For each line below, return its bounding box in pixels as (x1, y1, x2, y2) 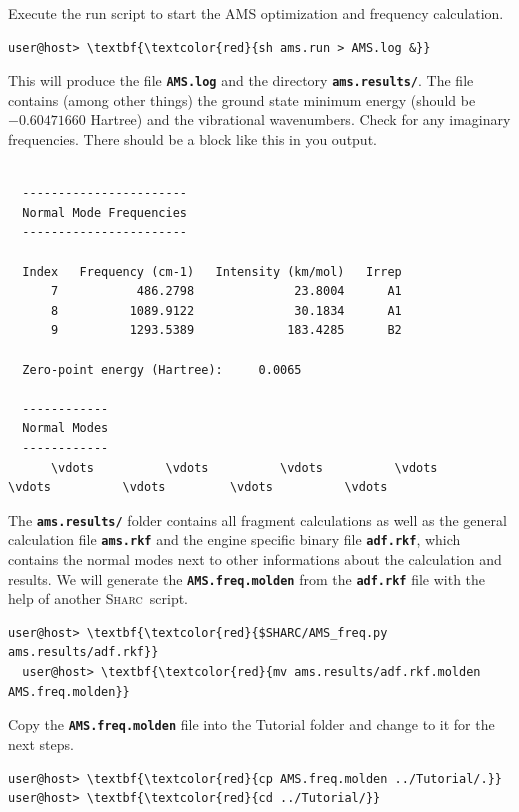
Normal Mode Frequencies (22, 205, 187, 220)
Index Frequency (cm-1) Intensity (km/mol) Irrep (22, 264, 402, 279)
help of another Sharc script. (8, 588, 188, 609)
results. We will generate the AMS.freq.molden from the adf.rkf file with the (8, 568, 486, 589)
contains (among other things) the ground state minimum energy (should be (8, 89, 476, 110)
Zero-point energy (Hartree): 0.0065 (22, 362, 302, 377)
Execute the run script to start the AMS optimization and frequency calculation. (8, 3, 504, 23)
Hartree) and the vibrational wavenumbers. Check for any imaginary (90, 109, 511, 130)
